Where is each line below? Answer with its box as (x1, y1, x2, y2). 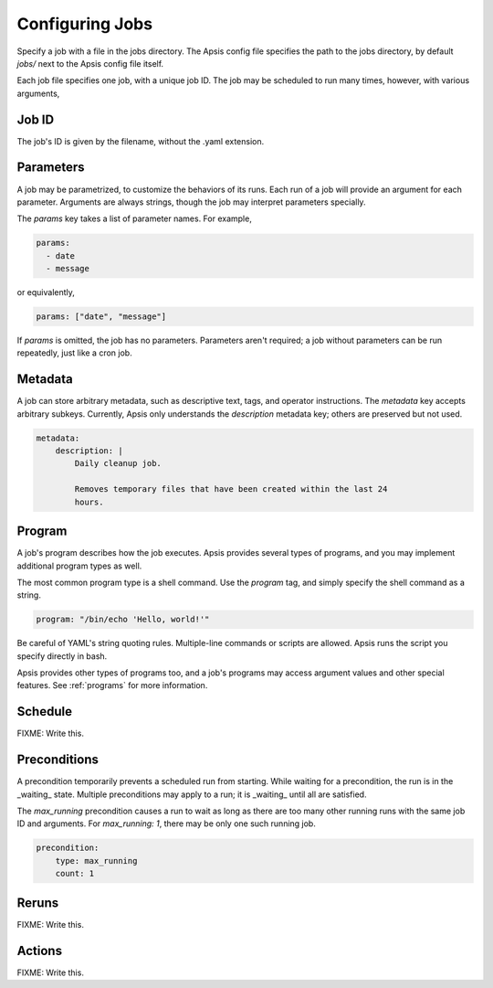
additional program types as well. (16, 560, 142, 571)
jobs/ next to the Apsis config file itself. (16, 58, 164, 69)
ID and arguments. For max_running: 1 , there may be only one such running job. (16, 818, 317, 829)
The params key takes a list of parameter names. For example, (16, 213, 253, 224)
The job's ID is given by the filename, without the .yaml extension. (16, 135, 265, 146)
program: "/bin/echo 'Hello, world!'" (36, 614, 210, 625)
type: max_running (55, 855, 138, 866)
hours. (74, 496, 104, 507)
